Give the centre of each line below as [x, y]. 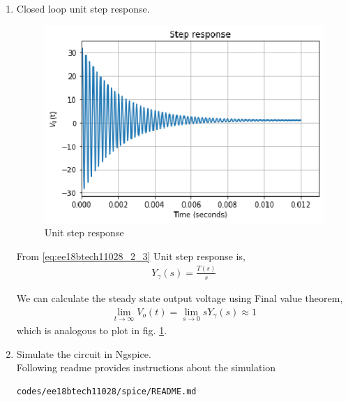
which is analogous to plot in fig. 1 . [92, 330]
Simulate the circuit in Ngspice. [84, 353]
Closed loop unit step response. [83, 8]
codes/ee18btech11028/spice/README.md [106, 391]
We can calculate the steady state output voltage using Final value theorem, [180, 298]
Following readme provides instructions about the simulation [146, 367]
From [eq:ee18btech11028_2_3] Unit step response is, [131, 256]
